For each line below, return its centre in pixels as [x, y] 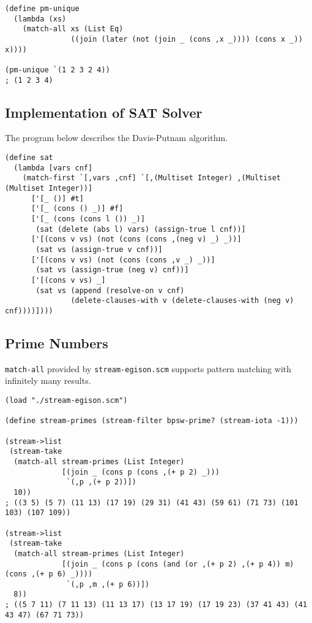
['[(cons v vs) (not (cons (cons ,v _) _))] [123, 260]
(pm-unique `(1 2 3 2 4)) [58, 70]
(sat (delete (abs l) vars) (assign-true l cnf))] [141, 229]
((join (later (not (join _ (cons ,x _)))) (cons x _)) [187, 39]
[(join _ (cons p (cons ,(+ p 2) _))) [141, 472]
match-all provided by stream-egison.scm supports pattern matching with [148, 368]
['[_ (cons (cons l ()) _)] [88, 219]
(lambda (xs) [40, 19]
